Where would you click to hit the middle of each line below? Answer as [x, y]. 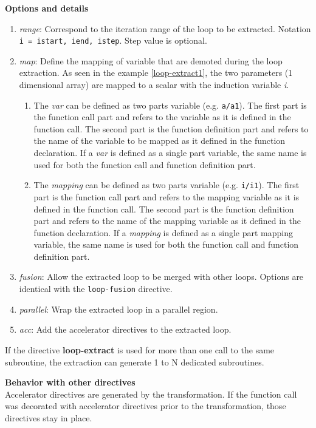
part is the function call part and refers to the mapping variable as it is [167, 196]
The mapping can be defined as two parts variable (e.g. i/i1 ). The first [167, 185]
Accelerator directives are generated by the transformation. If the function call [151, 394]
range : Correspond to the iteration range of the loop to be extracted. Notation [165, 28]
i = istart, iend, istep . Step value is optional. [113, 40]
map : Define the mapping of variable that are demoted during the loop [151, 60]
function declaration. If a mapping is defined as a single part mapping [163, 232]
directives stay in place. [49, 417]
